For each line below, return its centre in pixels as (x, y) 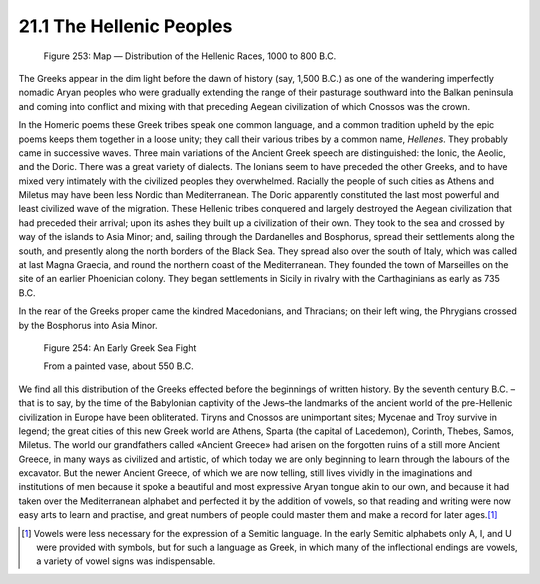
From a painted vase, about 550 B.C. (118, 366)
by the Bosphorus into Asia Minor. (88, 325)
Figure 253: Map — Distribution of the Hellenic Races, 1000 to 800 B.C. (190, 56)
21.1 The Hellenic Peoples (125, 26)
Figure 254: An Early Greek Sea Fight (120, 347)
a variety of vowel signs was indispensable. (126, 561)
